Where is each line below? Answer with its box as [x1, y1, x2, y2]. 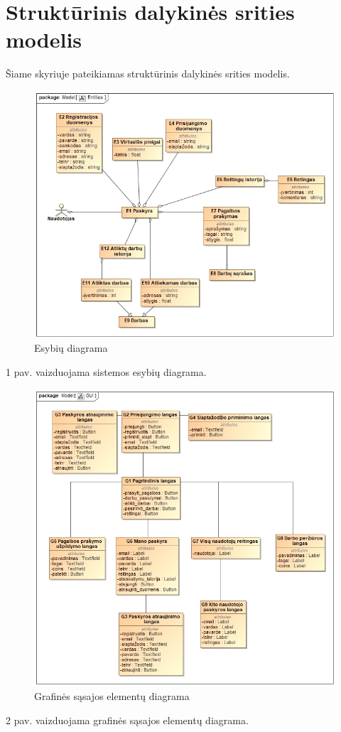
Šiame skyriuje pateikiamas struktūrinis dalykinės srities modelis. [6, 66, 290, 81]
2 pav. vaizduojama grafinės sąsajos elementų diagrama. [6, 712, 249, 727]
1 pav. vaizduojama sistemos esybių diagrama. [6, 364, 207, 379]
